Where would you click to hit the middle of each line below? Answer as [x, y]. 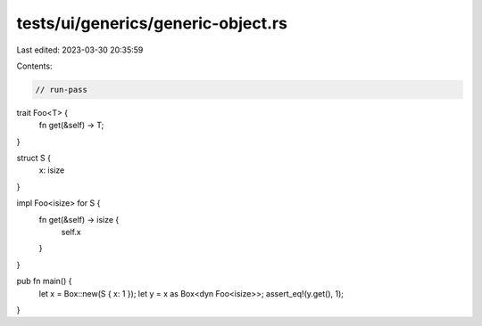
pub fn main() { [44, 281]
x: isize [52, 170]
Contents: [34, 66]
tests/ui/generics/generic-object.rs [152, 23]
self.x [71, 232]
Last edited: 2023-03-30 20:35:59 [80, 50]
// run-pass [62, 90]
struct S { [33, 158]
